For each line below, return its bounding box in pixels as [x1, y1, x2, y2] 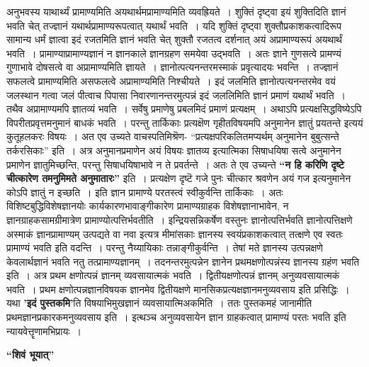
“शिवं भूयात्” [6, 347, 55, 362]
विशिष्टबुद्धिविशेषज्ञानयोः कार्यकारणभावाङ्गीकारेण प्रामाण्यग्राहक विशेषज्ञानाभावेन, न [6, 198, 289, 213]
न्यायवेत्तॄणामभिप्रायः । [6, 323, 82, 338]
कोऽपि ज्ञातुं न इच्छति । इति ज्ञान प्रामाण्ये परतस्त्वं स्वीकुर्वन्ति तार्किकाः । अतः [6, 184, 283, 199]
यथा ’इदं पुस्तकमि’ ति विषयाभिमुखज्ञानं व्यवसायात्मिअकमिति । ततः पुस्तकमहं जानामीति [6, 295, 312, 310]
